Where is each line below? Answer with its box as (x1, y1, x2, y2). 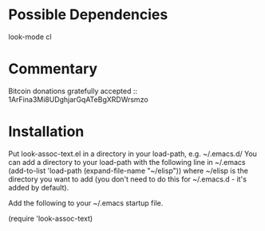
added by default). (8, 182, 69, 192)
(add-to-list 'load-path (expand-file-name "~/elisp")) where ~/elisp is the (8, 166, 249, 175)
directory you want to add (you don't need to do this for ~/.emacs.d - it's (8, 174, 247, 184)
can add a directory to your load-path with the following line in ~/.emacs (8, 157, 246, 166)
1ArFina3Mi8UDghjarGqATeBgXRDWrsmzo (8, 94, 149, 104)
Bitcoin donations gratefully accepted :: (8, 86, 138, 96)
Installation (8, 123, 85, 141)
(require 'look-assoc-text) (8, 213, 93, 223)
